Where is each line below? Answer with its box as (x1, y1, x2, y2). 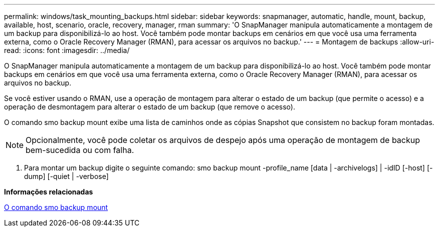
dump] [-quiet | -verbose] (24, 172, 109, 180)
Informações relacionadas (4, 187, 93, 196)
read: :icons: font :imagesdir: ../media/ (4, 46, 130, 54)
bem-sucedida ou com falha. (26, 145, 134, 155)
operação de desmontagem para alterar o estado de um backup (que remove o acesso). (4, 102, 295, 111)
